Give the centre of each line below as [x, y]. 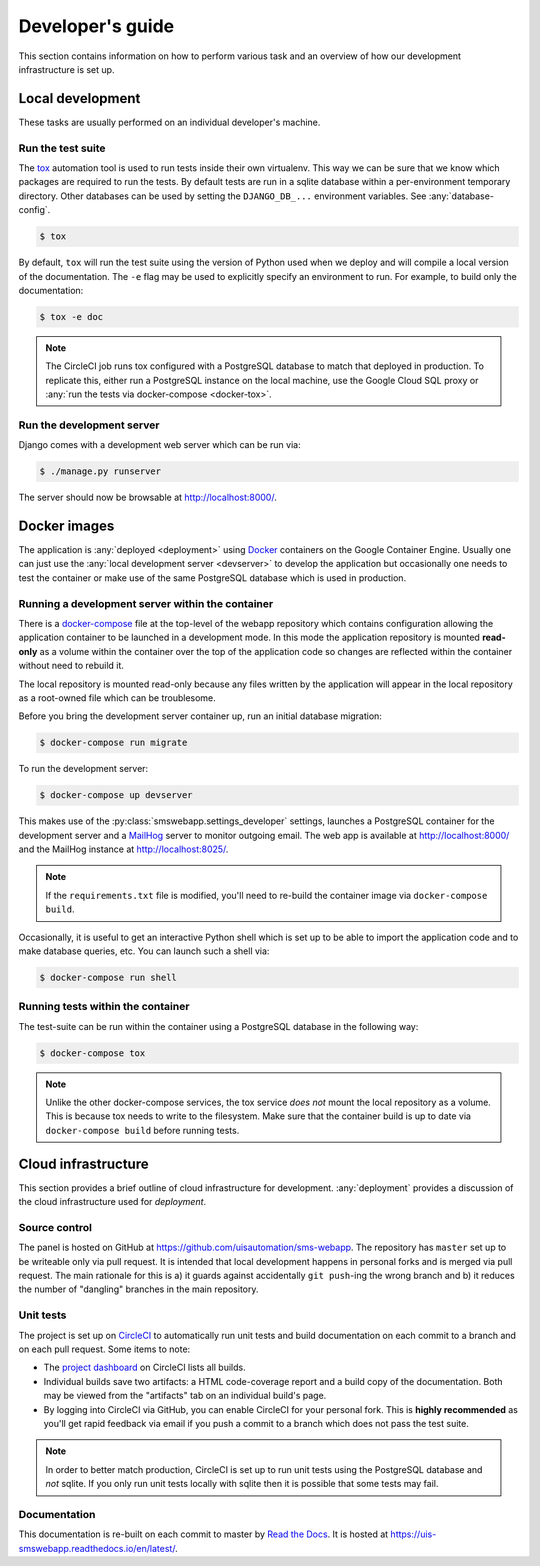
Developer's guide [96, 26]
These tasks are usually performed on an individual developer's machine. [169, 122]
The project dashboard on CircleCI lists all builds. [144, 1367]
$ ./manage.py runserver [100, 471]
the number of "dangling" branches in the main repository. [138, 1289]
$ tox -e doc [71, 316]
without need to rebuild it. [71, 666]
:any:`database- [461, 196]
